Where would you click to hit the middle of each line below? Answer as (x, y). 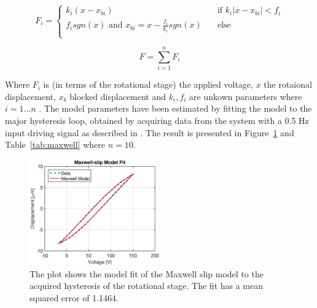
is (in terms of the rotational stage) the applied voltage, (148, 84)
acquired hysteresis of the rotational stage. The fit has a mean (147, 286)
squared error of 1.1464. (74, 297)
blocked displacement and (118, 96)
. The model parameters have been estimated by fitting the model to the (175, 108)
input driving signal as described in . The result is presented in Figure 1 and (150, 132)
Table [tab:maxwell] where (55, 144)
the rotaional (288, 84)
